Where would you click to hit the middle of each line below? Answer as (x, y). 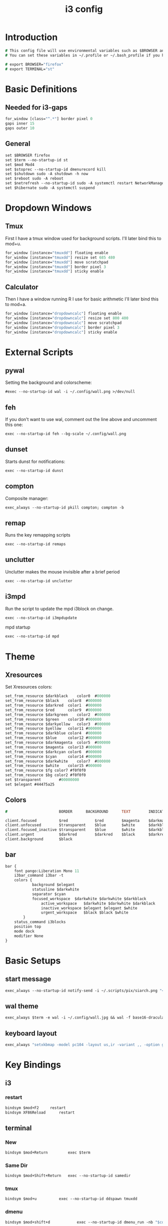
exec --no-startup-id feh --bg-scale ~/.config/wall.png (66, 434)
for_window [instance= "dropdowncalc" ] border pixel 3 (62, 327)
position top (28, 927)
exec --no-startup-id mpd (32, 636)
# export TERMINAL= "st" (30, 69)
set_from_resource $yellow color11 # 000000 (53, 728)
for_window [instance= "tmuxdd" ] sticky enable (54, 271)
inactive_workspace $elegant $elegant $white (89, 908)
